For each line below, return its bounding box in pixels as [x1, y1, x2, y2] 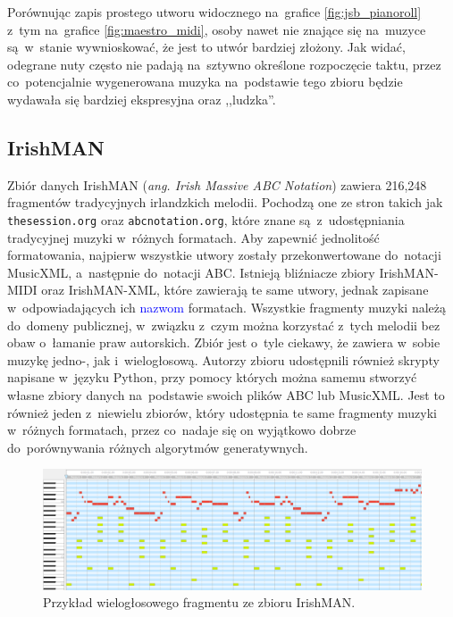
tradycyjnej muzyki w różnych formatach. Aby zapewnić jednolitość [7, 228, 380, 246]
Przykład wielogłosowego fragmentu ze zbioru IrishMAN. [43, 593, 356, 612]
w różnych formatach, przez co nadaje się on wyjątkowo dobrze [7, 421, 357, 439]
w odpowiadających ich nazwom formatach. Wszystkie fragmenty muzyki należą [7, 297, 447, 316]
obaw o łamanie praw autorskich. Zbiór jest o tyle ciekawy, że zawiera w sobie [7, 333, 440, 352]
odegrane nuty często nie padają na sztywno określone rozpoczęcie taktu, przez [7, 54, 441, 73]
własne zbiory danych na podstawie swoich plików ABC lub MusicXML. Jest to [7, 385, 445, 404]
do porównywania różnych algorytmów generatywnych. [7, 438, 308, 456]
